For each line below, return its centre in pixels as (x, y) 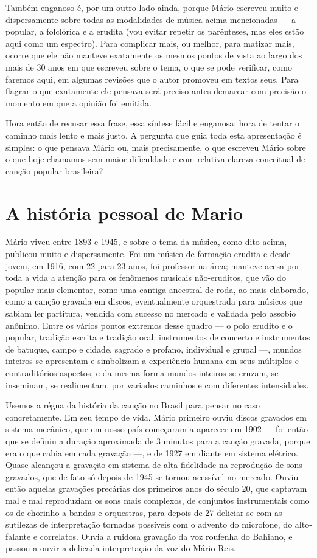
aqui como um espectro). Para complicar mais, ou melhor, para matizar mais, (150, 43)
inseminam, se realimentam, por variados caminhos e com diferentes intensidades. (157, 384)
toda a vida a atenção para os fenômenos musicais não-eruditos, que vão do (146, 277)
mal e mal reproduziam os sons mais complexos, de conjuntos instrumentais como (158, 500)
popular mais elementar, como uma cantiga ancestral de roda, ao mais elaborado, (157, 289)
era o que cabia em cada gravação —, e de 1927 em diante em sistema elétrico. (152, 453)
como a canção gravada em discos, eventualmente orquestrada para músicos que (154, 301)
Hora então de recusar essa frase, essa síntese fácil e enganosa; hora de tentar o (153, 123)
